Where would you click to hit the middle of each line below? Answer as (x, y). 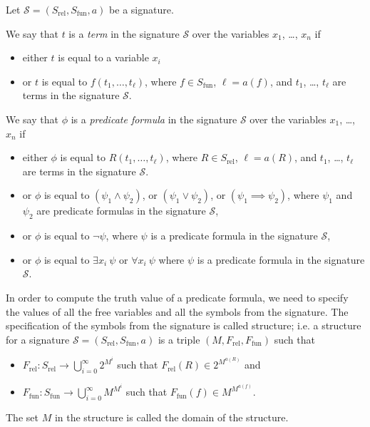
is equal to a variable (103, 57)
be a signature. (142, 9)
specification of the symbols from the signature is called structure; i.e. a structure (184, 325)
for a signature (38, 339)
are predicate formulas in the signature (121, 211)
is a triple (179, 339)
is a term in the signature (124, 33)
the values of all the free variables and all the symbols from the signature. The (177, 311)
